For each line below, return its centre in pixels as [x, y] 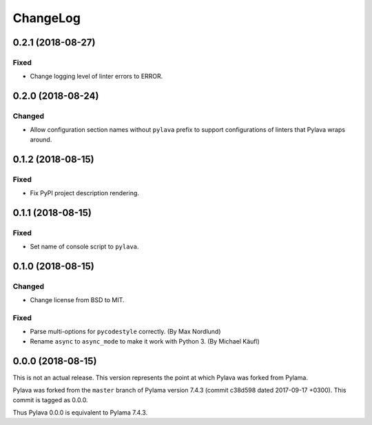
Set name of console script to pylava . [84, 247]
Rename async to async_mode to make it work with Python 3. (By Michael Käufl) [145, 341]
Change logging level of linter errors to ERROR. [96, 77]
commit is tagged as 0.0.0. [50, 399]
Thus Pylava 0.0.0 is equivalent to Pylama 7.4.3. [80, 412]
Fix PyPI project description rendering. [84, 193]
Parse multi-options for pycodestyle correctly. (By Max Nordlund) [125, 332]
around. [41, 139]
